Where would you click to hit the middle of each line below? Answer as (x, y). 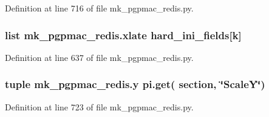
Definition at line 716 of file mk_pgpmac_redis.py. (99, 8)
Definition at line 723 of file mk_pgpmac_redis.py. (99, 106)
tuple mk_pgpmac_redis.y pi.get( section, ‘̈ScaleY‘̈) (135, 84)
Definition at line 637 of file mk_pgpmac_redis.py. (99, 57)
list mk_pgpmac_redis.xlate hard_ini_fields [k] (123, 35)
